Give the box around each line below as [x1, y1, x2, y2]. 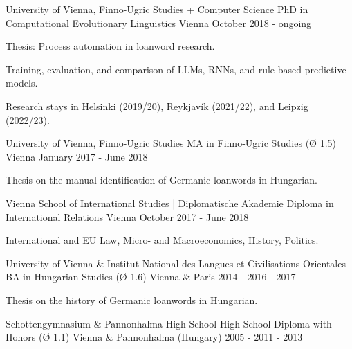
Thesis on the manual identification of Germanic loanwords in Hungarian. [6, 172, 317, 187]
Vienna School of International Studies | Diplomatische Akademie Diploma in [6, 195, 334, 210]
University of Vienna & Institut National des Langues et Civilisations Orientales [6, 256, 346, 270]
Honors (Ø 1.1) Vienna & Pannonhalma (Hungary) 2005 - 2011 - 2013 [6, 330, 303, 344]
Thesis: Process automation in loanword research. [6, 39, 215, 53]
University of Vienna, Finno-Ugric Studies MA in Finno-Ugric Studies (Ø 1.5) [6, 136, 336, 150]
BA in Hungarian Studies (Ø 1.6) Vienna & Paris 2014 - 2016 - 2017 [6, 269, 296, 284]
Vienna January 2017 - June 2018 [6, 149, 148, 163]
